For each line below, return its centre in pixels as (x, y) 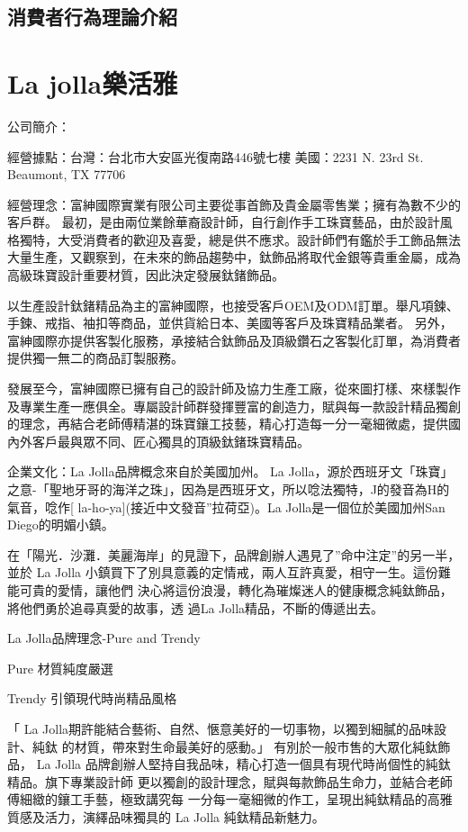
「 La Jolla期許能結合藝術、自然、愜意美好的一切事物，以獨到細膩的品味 (221, 728)
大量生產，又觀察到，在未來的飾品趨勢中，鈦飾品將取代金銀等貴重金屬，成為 (234, 257)
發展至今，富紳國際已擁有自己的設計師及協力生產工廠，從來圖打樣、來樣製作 (234, 389)
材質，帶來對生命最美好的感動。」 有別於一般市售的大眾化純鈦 (256, 746)
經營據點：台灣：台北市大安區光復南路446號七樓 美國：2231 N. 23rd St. (216, 156)
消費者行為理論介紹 (92, 17)
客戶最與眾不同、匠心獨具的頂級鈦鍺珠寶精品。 (171, 441)
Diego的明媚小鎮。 (61, 525)
